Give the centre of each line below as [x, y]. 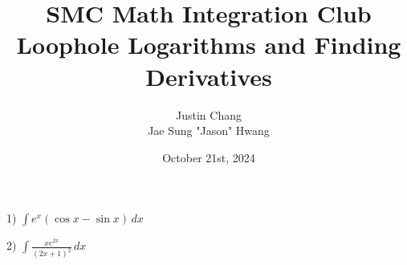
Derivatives [209, 76]
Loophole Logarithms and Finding [209, 45]
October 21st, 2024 [209, 157]
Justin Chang [209, 114]
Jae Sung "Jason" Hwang [209, 130]
